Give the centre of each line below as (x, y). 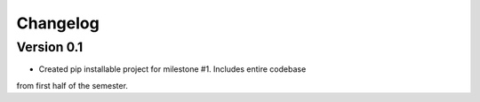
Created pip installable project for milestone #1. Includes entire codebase (172, 69)
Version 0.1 (50, 47)
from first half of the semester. (72, 85)
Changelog (58, 23)
